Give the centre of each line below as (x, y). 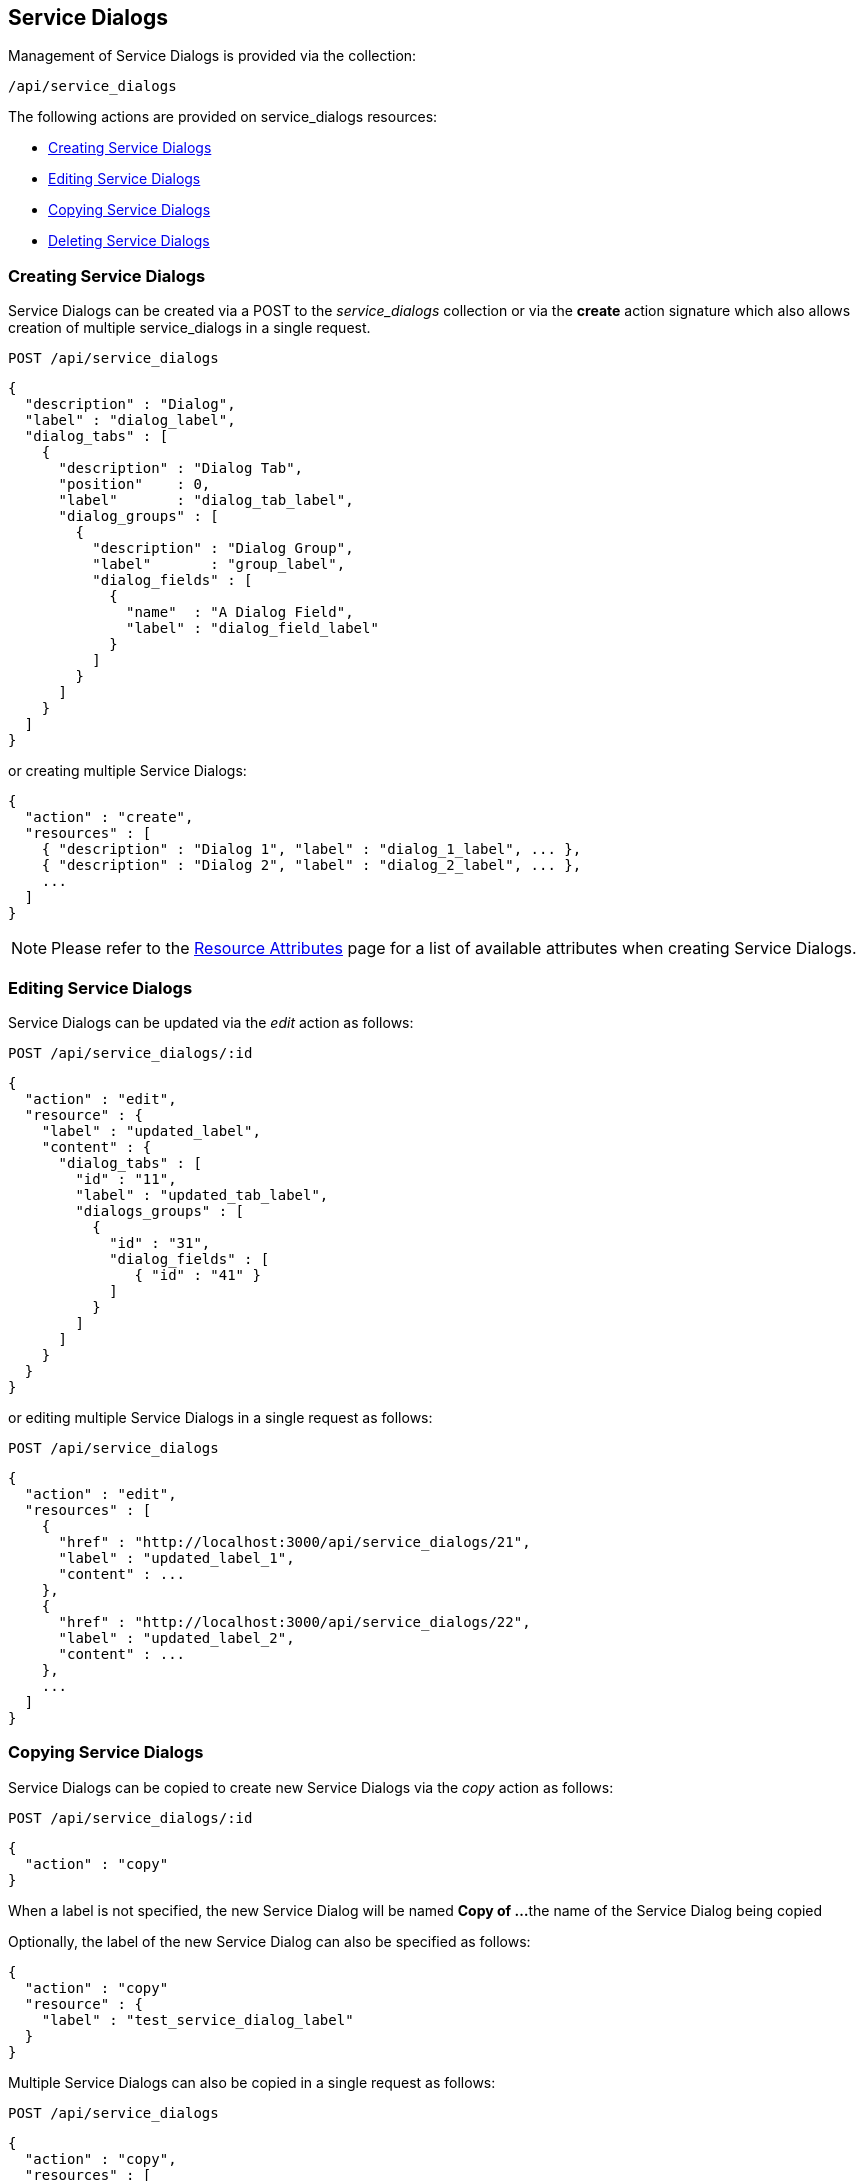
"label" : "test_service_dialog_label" (197, 2019)
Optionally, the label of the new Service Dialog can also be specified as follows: (269, 1941)
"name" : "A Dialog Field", (240, 612)
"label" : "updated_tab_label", (202, 1194)
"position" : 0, (134, 484)
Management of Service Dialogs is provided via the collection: (212, 56)
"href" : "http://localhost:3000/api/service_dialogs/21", (294, 1541)
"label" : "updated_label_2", (176, 1637)
